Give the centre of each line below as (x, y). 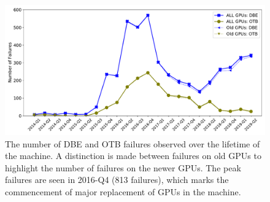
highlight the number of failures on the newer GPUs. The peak (123, 167)
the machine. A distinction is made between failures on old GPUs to (133, 156)
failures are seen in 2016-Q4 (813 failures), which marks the (117, 180)
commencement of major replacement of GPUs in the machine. (123, 191)
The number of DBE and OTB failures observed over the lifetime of (133, 143)
